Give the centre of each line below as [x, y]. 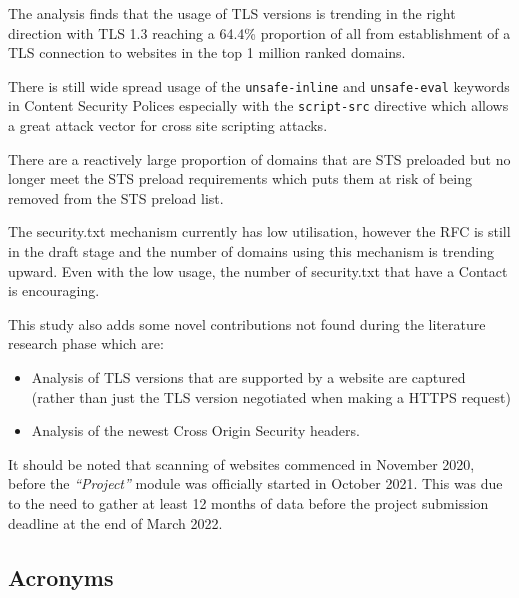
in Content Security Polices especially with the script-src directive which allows [258, 105]
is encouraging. [54, 290]
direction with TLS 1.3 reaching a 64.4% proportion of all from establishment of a [259, 32]
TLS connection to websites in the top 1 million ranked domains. [207, 52]
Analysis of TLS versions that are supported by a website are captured [248, 377]
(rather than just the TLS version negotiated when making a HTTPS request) [271, 396]
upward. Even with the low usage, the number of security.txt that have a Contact [258, 270]
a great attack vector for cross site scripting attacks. [168, 125]
